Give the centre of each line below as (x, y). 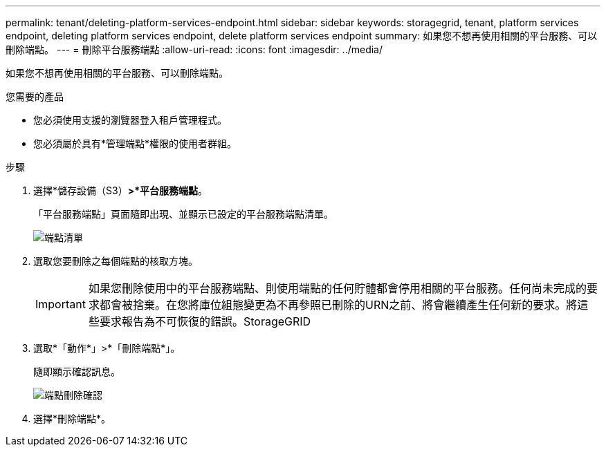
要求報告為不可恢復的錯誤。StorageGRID (205, 321)
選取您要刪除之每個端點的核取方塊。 (116, 261)
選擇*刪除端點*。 (72, 418)
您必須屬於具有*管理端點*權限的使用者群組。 (135, 143)
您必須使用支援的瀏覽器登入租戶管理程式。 (130, 120)
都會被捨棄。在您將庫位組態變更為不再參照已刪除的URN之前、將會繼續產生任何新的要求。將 (338, 305)
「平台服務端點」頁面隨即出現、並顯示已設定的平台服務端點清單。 (183, 214)
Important (61, 304)
